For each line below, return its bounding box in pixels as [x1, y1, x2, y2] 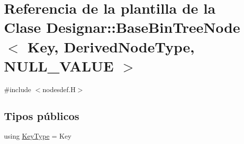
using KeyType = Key [4, 131, 72, 141]
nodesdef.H [42, 84, 76, 94]
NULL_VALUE [4, 55, 114, 75]
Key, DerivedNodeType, [27, 36, 195, 56]
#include [4, 84, 31, 94]
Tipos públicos [4, 108, 80, 123]
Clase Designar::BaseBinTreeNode [4, 17, 241, 37]
